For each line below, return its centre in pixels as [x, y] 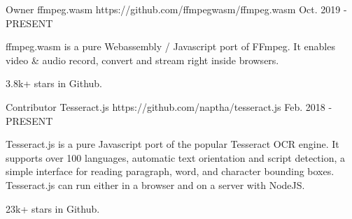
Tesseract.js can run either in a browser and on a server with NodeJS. [155, 184]
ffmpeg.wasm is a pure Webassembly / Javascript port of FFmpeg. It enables [170, 46]
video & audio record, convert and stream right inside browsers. [142, 60]
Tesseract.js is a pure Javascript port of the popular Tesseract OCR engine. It [173, 144]
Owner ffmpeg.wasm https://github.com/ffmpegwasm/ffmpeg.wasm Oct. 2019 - [176, 9]
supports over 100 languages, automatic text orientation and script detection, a [176, 157]
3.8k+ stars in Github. [54, 83]
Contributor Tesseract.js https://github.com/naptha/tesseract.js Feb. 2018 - [169, 106]
